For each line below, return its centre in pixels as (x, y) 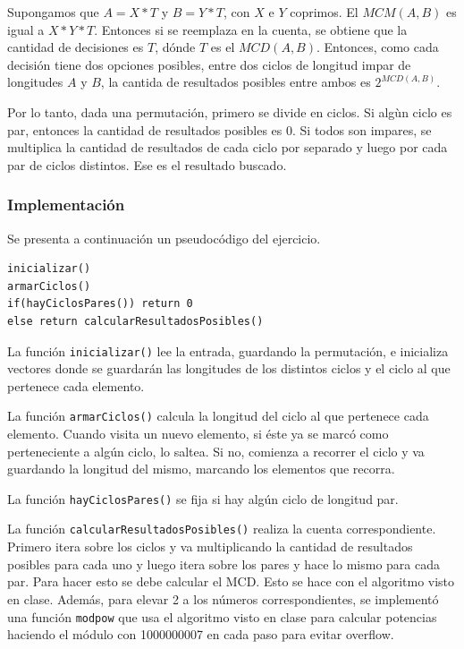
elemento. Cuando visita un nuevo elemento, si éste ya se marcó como (198, 434)
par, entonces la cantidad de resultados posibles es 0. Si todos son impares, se (219, 129)
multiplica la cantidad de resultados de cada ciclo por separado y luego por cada (228, 147)
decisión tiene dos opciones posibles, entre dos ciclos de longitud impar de (209, 64)
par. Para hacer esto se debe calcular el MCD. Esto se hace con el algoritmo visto (231, 581)
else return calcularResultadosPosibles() (135, 321)
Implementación (66, 205)
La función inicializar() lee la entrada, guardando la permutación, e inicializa (228, 350)
